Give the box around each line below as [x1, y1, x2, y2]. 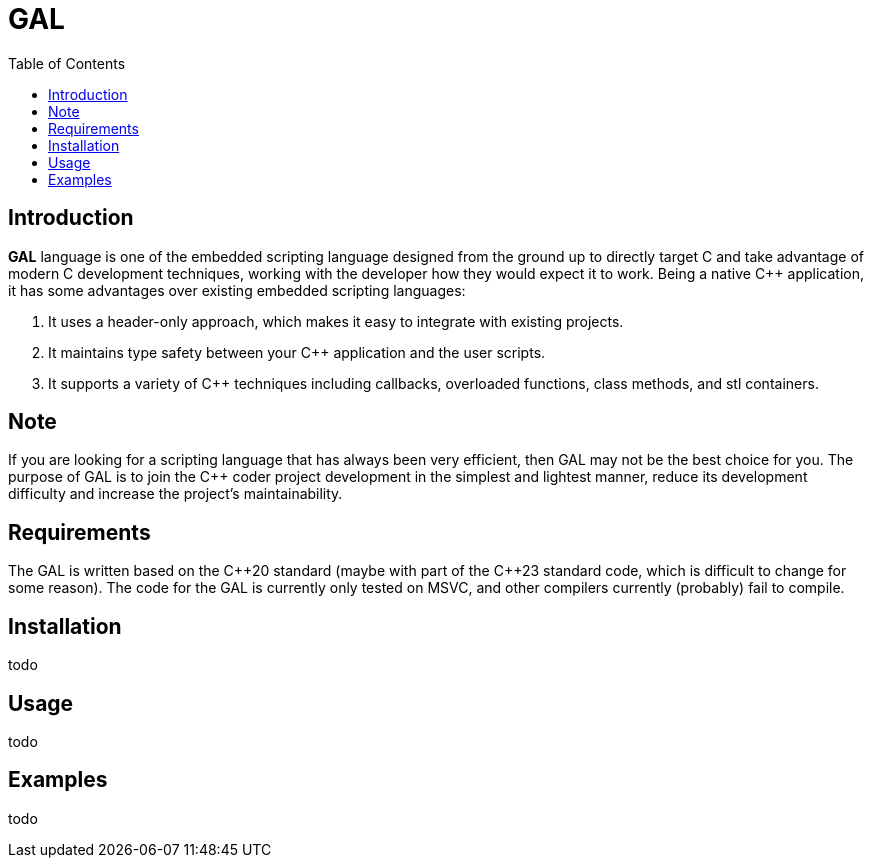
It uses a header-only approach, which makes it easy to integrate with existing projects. [48, 312, 624, 330]
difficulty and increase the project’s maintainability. [8, 485, 343, 503]
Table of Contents [8, 54, 126, 72]
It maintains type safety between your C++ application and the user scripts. [48, 343, 546, 361]
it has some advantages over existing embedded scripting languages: [8, 281, 466, 299]
